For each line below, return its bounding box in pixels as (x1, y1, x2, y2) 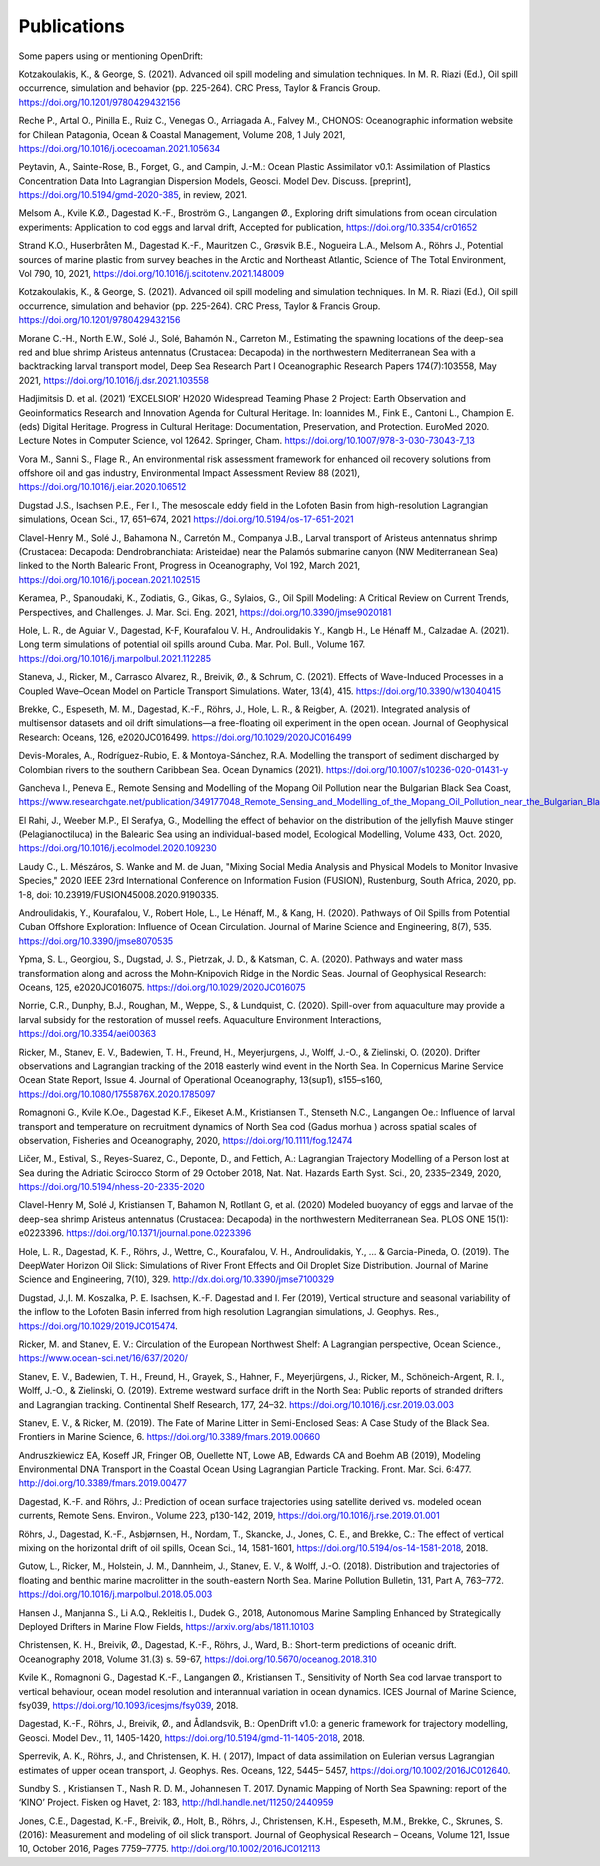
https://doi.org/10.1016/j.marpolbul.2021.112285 (18, 652, 212, 664)
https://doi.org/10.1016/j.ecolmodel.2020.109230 (18, 842, 217, 854)
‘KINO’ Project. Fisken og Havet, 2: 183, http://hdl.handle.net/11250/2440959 (18, 1796, 334, 1809)
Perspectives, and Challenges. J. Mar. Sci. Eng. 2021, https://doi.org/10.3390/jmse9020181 (18, 606, 392, 618)
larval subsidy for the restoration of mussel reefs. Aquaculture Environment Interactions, (18, 1013, 382, 1025)
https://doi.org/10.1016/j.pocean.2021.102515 (18, 573, 201, 585)
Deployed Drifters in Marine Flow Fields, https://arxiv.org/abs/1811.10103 (18, 1621, 315, 1632)
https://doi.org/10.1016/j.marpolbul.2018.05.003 (18, 1588, 213, 1600)
